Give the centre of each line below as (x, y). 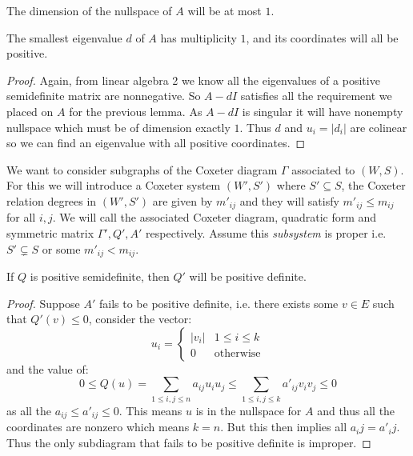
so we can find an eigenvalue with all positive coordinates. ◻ (156, 143)
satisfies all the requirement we (316, 96)
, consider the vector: (140, 319)
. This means (150, 410)
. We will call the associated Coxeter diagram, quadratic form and (215, 217)
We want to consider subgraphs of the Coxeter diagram (142, 169)
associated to (323, 169)
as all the (29, 410)
